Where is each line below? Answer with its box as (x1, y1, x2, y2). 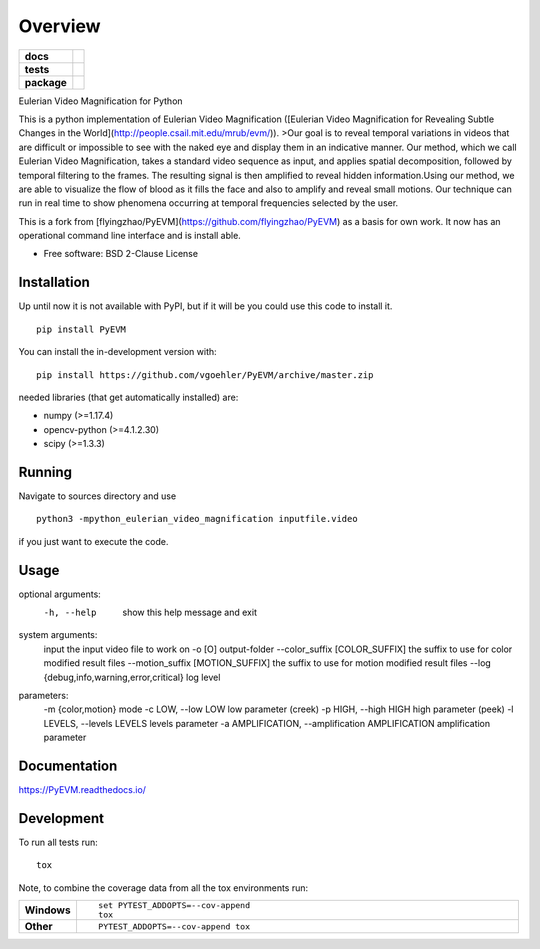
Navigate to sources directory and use (18, 490, 177, 502)
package (24, 75, 67, 89)
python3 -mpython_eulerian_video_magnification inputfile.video (36, 513, 359, 525)
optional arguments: (18, 588, 102, 600)
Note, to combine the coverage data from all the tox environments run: (18, 881, 309, 894)
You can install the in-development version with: (18, 346, 217, 358)
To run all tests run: (18, 836, 99, 849)
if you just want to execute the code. (18, 535, 169, 547)
